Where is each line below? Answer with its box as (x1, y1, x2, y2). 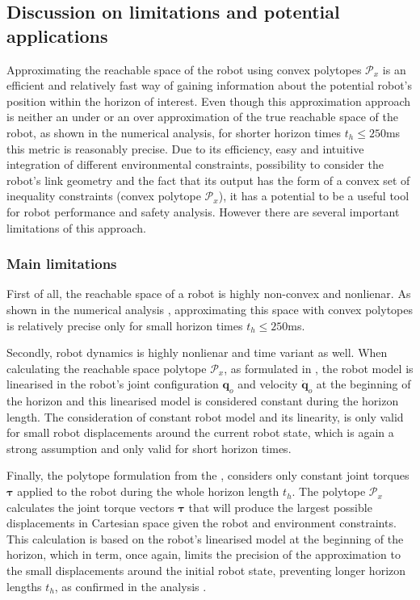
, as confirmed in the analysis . (54, 577, 207, 594)
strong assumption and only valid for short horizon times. (6, 439, 292, 456)
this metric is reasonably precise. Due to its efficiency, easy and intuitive (6, 140, 364, 157)
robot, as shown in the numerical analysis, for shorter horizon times (6, 124, 342, 141)
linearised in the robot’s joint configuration (6, 376, 219, 392)
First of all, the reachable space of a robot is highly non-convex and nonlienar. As (6, 285, 411, 302)
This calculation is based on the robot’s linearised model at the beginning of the (6, 530, 404, 547)
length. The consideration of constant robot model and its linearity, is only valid (6, 408, 404, 425)
